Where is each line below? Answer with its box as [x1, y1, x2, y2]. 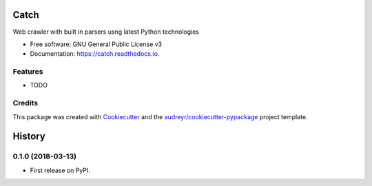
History [12, 131, 46, 143]
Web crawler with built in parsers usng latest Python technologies [12, 28, 200, 36]
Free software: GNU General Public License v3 [30, 40, 163, 48]
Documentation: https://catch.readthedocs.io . [30, 50, 160, 58]
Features [12, 67, 43, 76]
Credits [12, 99, 38, 108]
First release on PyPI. [30, 166, 91, 174]
